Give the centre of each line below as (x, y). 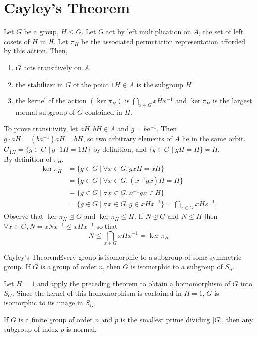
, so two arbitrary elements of (128, 138)
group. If (17, 266)
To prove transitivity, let (41, 128)
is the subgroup (160, 84)
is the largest (232, 101)
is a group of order (68, 266)
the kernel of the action (51, 101)
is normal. (81, 329)
